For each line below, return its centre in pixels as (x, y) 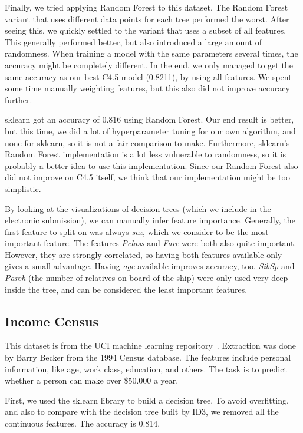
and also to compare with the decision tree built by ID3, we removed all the (142, 411)
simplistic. (23, 188)
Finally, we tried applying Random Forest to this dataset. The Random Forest (146, 7)
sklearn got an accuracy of (52, 119)
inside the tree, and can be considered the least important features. (126, 289)
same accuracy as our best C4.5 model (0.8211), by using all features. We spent (148, 76)
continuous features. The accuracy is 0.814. (83, 423)
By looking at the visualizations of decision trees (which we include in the (138, 208)
